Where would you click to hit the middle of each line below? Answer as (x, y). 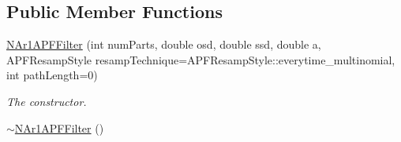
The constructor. (47, 101)
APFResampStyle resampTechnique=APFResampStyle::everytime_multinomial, (201, 59)
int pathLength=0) (52, 75)
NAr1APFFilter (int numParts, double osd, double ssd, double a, (164, 44)
